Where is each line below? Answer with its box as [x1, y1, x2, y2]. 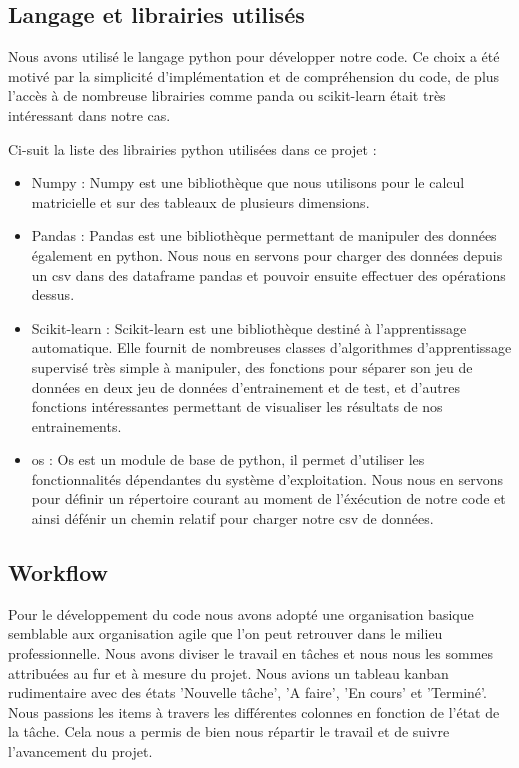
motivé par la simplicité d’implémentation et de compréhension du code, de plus [8, 65, 500, 86]
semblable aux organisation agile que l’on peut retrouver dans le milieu [8, 623, 443, 644]
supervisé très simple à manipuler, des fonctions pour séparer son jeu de [31, 356, 473, 377]
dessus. [31, 284, 75, 305]
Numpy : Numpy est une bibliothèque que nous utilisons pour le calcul [31, 172, 465, 193]
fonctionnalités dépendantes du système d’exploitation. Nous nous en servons [31, 468, 504, 489]
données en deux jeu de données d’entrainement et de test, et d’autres [31, 376, 460, 397]
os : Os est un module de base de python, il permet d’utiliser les [31, 449, 425, 470]
